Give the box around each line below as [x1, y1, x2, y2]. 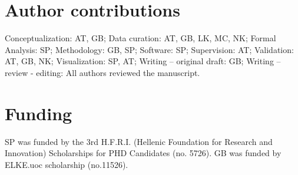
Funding [5, 101, 72, 125]
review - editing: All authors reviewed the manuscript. [5, 66, 200, 78]
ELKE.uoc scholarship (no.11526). [5, 158, 128, 170]
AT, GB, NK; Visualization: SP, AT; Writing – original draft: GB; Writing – [5, 55, 281, 67]
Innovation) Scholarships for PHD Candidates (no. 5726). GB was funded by [5, 147, 282, 159]
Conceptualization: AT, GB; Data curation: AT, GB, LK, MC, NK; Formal [5, 32, 276, 44]
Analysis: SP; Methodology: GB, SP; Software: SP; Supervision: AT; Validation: [5, 43, 294, 55]
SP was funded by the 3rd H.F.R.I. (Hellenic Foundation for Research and [5, 135, 273, 147]
